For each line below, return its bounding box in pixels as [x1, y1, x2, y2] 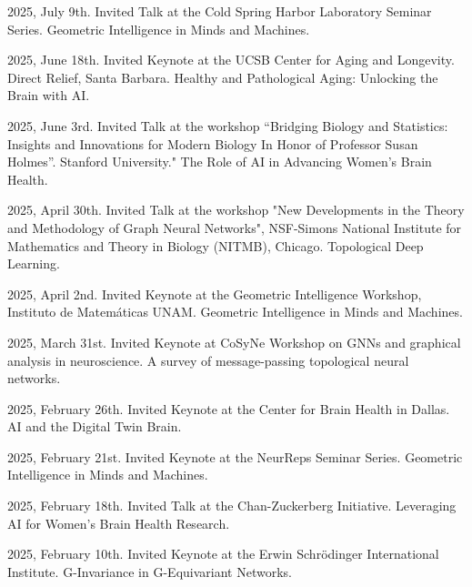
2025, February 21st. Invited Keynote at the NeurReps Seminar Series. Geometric [7, 447, 463, 466]
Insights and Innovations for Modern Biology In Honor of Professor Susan [7, 134, 418, 153]
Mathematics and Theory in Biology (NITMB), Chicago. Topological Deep [7, 236, 424, 255]
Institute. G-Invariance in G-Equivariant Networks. [7, 562, 292, 581]
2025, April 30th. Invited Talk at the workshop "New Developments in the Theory [7, 200, 465, 219]
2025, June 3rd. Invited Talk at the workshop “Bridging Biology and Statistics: [7, 116, 448, 135]
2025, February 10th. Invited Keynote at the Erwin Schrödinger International [7, 544, 439, 563]
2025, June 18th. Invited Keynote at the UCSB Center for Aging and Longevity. [7, 50, 455, 69]
